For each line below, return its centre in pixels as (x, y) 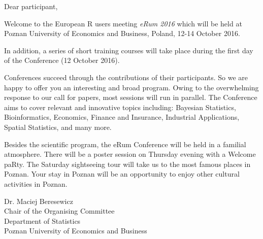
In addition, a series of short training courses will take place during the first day (129, 50)
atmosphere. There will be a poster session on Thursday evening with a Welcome (130, 154)
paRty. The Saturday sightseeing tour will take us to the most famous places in (127, 164)
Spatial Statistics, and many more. (58, 127)
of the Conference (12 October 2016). (62, 60)
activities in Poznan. (36, 183)
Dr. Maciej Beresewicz (39, 201)
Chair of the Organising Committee (59, 211)
